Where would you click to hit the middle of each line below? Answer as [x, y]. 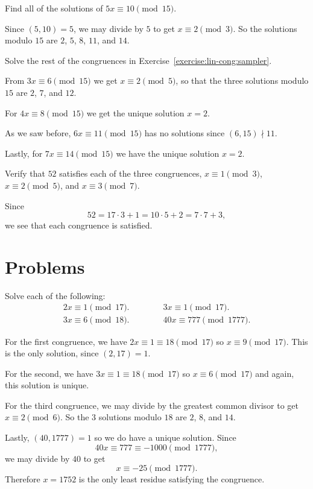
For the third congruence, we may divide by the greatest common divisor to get [152, 405]
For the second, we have [49, 373]
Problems [45, 266]
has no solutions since [185, 133]
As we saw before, [38, 133]
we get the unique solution [135, 112]
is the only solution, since [52, 353]
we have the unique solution [168, 153]
